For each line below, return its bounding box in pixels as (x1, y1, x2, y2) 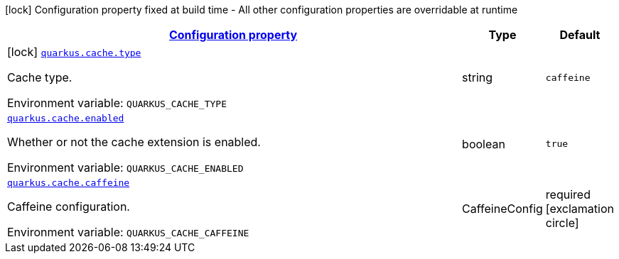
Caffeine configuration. (7, 199, 130, 214)
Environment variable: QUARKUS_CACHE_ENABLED (7, 160, 244, 175)
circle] (545, 215, 579, 230)
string (462, 70, 493, 84)
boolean (462, 136, 505, 151)
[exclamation (545, 201, 614, 216)
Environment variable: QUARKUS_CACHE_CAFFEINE (7, 225, 249, 239)
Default (559, 28, 601, 42)
